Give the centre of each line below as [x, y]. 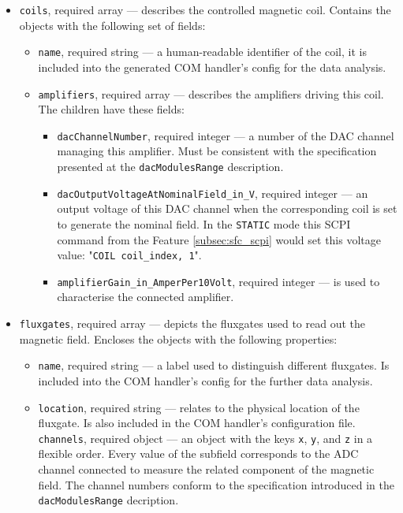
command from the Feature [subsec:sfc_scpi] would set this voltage [219, 239]
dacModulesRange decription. [108, 500]
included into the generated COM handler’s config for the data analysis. [212, 67]
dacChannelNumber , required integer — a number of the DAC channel [226, 135]
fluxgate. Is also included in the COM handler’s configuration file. [197, 423]
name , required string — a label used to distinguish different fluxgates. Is [214, 365]
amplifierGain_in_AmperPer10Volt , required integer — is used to [218, 281]
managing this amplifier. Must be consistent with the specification [217, 151]
